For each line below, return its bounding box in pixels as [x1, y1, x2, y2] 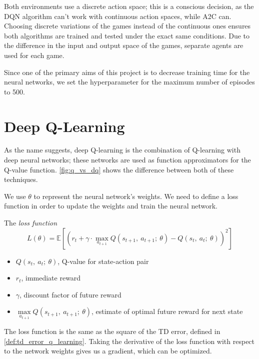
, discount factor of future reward [19, 289, 121, 299]
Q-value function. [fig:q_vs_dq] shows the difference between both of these [4, 164, 234, 174]
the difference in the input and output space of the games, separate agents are [4, 40, 243, 50]
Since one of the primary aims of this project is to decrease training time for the [4, 66, 250, 77]
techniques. [4, 174, 38, 184]
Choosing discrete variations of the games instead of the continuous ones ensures [4, 20, 251, 31]
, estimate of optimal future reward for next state [91, 306, 243, 316]
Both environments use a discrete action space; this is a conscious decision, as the [4, 1, 254, 11]
